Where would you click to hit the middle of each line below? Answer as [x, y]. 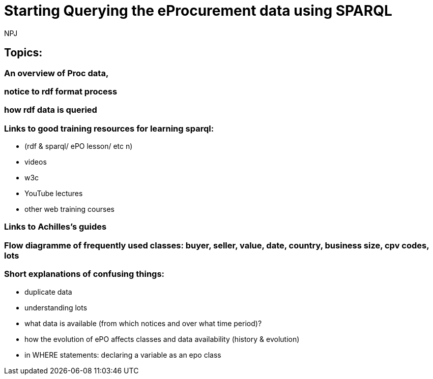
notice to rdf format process [61, 91]
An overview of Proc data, [56, 73]
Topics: [23, 53]
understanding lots [56, 307]
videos [36, 162]
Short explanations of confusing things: [84, 274]
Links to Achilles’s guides [55, 227]
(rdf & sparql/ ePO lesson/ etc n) [79, 146]
